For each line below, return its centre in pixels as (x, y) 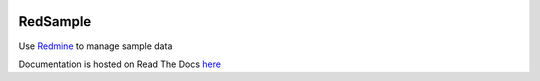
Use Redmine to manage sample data (95, 46)
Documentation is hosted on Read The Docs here (120, 64)
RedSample (55, 21)
